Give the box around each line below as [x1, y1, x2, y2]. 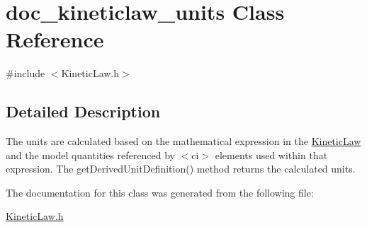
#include [6, 66, 45, 81]
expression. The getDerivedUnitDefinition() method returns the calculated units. [6, 161, 356, 176]
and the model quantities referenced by [6, 147, 175, 162]
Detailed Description [6, 100, 161, 122]
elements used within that [215, 147, 328, 162]
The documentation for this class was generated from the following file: [6, 185, 314, 199]
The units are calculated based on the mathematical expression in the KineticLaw [6, 134, 361, 149]
